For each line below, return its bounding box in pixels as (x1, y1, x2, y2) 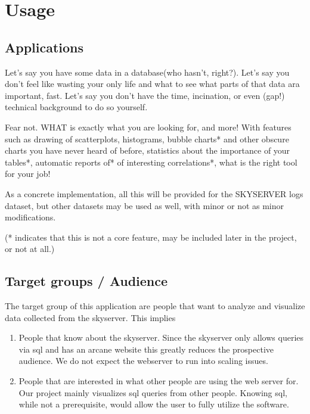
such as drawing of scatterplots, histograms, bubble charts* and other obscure (5, 132, 289, 145)
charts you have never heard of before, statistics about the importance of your (5, 144, 290, 157)
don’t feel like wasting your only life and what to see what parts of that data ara (5, 77, 300, 90)
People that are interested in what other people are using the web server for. (18, 375, 299, 387)
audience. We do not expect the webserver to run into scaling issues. (18, 354, 268, 367)
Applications (5, 38, 84, 56)
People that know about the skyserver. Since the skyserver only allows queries (18, 331, 304, 344)
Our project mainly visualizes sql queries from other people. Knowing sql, (18, 386, 287, 399)
